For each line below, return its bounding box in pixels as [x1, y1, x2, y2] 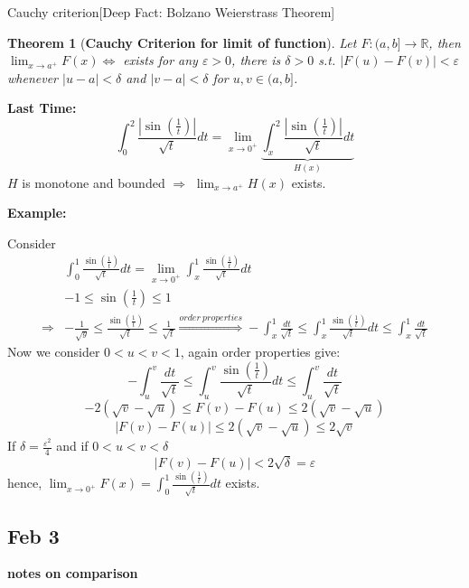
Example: [7, 203, 67, 222]
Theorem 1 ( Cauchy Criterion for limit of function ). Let [7, 33, 357, 51]
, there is [231, 51, 281, 70]
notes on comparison [7, 564, 138, 583]
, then [428, 33, 461, 51]
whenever [7, 68, 58, 87]
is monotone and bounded [22, 173, 165, 191]
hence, [7, 473, 42, 492]
